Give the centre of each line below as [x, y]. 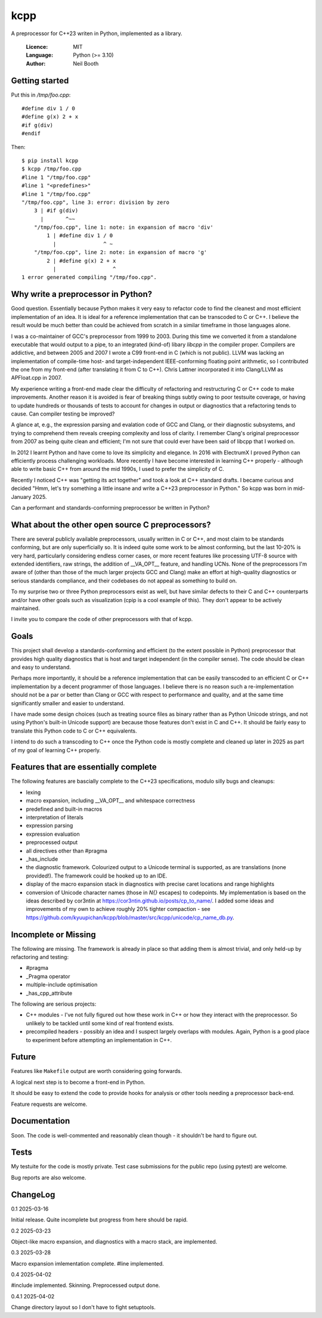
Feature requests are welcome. [49, 1104]
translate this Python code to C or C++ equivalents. [74, 731]
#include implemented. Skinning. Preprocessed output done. [86, 1285]
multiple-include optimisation [62, 985]
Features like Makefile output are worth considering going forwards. [97, 1071]
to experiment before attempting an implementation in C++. [99, 1040]
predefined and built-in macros [64, 809]
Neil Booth [86, 63]
